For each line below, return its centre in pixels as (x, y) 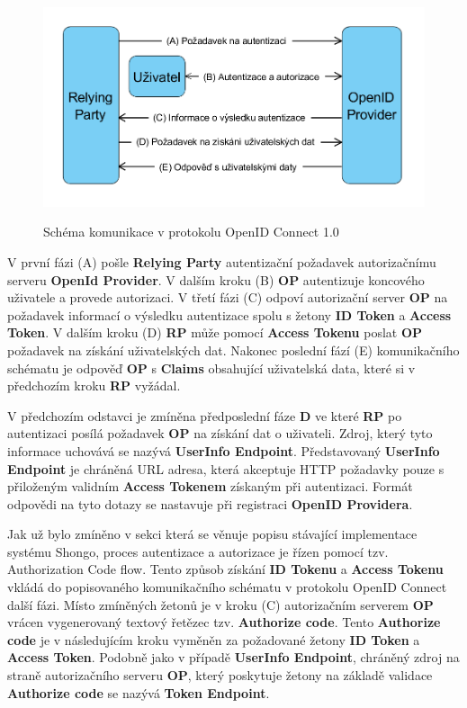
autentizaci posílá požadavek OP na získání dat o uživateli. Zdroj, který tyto (220, 433)
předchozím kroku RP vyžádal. (94, 385)
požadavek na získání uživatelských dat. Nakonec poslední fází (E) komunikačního (233, 350)
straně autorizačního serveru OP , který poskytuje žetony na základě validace (220, 675)
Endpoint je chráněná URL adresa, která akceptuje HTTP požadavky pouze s (226, 468)
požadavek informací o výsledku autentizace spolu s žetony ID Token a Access (229, 314)
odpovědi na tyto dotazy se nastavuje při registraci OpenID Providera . (210, 503)
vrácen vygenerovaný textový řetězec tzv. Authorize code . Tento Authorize (224, 622)
